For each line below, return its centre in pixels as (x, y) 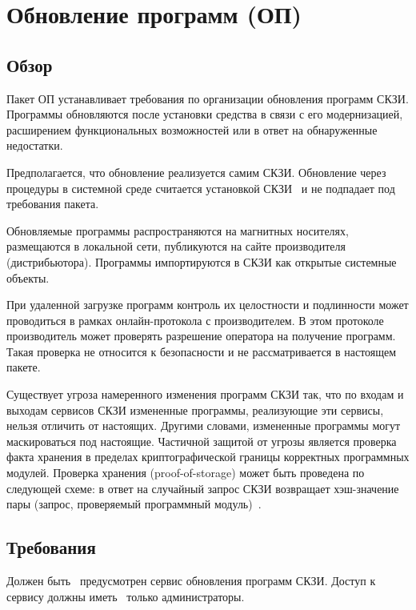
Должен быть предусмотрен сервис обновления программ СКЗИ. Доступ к (191, 581)
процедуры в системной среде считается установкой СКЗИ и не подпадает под (201, 188)
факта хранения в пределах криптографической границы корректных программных (208, 457)
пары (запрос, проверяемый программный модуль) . (134, 504)
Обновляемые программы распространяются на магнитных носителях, (178, 230)
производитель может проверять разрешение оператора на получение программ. (201, 336)
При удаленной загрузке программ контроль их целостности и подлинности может (208, 305)
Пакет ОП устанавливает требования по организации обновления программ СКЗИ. (208, 98)
